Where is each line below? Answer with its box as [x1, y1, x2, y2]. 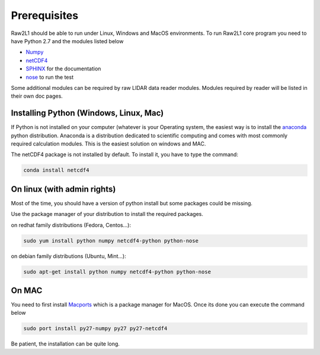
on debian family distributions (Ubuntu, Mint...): [11, 252, 127, 260]
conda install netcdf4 [23, 167, 89, 174]
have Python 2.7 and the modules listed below [11, 37, 124, 44]
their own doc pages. [11, 92, 63, 100]
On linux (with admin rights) [11, 184, 116, 194]
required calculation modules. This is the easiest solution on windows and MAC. [11, 140, 206, 147]
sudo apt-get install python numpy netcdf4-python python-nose [23, 268, 212, 275]
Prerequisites [11, 9, 79, 22]
